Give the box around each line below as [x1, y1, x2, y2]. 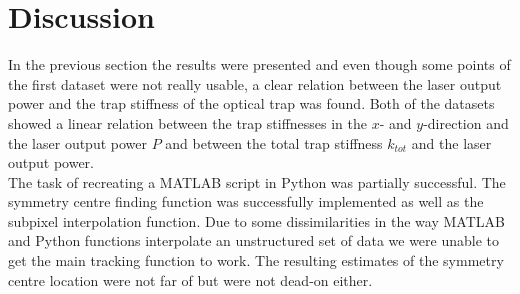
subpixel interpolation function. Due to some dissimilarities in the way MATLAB [8, 210, 505, 231]
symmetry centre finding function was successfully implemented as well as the [8, 191, 484, 212]
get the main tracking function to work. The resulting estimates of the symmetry [8, 250, 504, 271]
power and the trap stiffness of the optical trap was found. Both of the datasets [8, 93, 495, 114]
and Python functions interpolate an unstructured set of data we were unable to [8, 230, 500, 251]
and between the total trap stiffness [165, 132, 383, 153]
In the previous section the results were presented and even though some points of [8, 54, 511, 75]
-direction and [423, 112, 509, 133]
